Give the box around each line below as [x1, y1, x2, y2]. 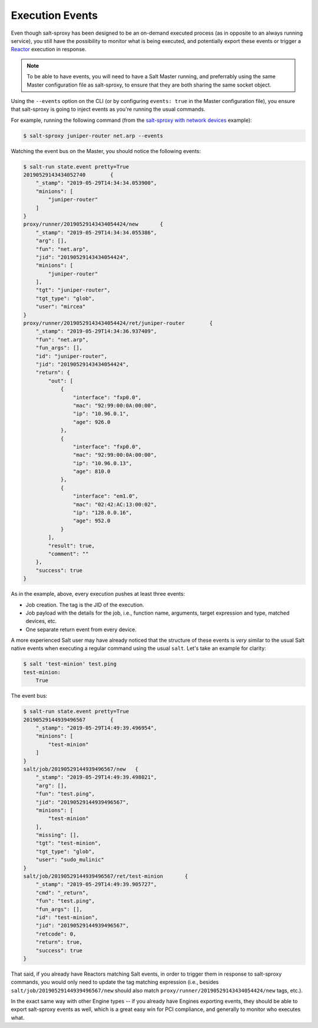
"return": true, [35, 939, 82, 946]
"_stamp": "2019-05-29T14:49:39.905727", [35, 881, 157, 888]
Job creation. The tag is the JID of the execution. [25, 601, 144, 608]
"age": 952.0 [72, 518, 111, 524]
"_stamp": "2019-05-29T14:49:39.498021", [35, 774, 157, 781]
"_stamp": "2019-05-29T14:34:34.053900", [35, 180, 157, 187]
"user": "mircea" [35, 303, 86, 310]
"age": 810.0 [72, 468, 111, 475]
